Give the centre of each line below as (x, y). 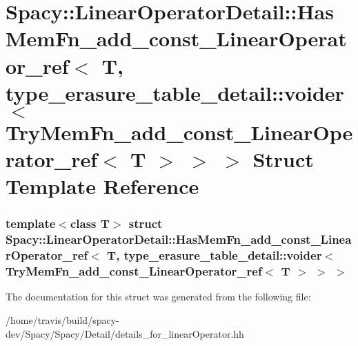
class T (90, 223)
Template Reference (102, 186)
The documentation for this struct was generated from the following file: (158, 297)
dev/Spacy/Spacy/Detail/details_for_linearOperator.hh (125, 333)
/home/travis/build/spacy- (62, 320)
